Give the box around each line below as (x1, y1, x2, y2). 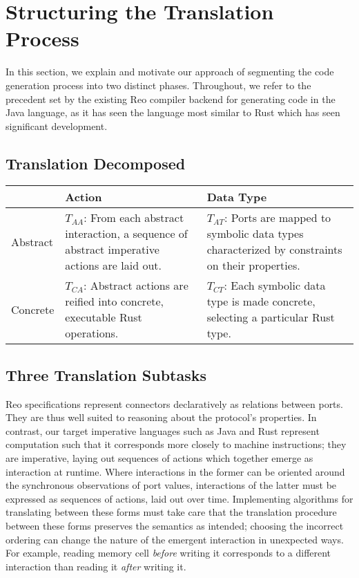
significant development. (6, 118, 108, 133)
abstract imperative (65, 241, 159, 258)
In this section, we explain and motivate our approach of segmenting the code (6, 64, 334, 79)
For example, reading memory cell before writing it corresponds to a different (6, 546, 331, 560)
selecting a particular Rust (206, 309, 335, 326)
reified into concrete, (65, 293, 164, 310)
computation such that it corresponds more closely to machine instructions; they (6, 437, 347, 451)
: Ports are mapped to (224, 209, 331, 226)
